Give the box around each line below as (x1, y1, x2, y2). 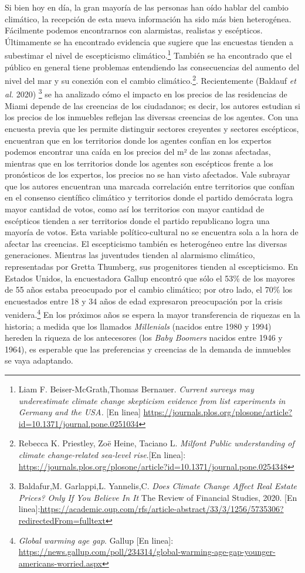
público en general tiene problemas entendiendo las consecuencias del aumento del (5, 60, 300, 73)
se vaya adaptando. (5, 354, 73, 367)
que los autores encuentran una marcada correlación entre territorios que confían (5, 179, 295, 192)
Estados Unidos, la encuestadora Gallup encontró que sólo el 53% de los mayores (5, 272, 295, 284)
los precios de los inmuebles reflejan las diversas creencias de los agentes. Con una (5, 111, 299, 123)
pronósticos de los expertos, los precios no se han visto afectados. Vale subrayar (5, 168, 290, 181)
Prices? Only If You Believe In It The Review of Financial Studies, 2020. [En (18, 491, 297, 503)
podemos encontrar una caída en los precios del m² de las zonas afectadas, (5, 145, 271, 158)
